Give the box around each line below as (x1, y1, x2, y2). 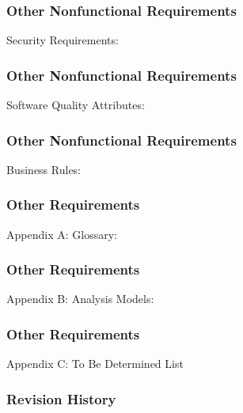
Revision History (6, 388, 116, 408)
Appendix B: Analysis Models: (6, 290, 154, 307)
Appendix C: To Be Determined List (6, 355, 184, 372)
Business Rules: (6, 161, 82, 177)
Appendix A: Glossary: (6, 225, 117, 242)
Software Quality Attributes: (6, 97, 145, 113)
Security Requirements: (6, 32, 119, 48)
